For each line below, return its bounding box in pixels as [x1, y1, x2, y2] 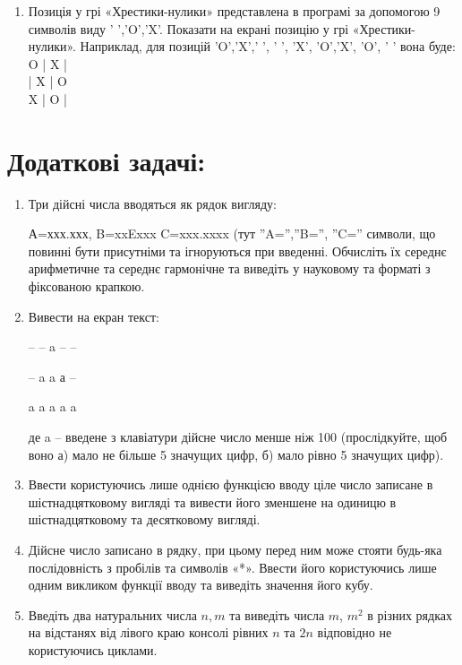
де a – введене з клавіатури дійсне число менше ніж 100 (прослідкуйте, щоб [28, 427, 448, 446]
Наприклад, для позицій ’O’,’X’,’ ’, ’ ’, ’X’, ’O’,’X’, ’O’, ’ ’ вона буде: [80, 37, 456, 56]
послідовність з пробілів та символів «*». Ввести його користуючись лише [28, 557, 437, 576]
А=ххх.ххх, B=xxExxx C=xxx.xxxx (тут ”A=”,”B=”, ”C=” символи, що [28, 224, 436, 243]
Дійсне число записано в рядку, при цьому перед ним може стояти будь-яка [28, 540, 442, 558]
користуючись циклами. [28, 640, 158, 659]
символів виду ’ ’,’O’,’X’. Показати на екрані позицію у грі [28, 19, 349, 38]
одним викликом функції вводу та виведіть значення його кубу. [28, 575, 373, 594]
